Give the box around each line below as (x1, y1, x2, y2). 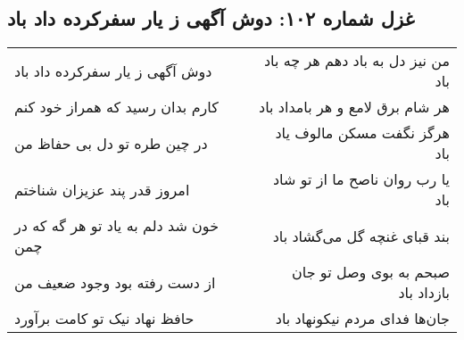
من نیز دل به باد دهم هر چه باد (263, 50, 450, 71)
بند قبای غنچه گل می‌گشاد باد (272, 225, 450, 246)
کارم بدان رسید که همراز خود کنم (14, 96, 219, 118)
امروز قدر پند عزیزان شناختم (14, 178, 190, 200)
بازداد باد (398, 282, 450, 303)
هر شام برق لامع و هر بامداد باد (259, 96, 450, 118)
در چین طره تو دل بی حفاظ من (14, 132, 208, 153)
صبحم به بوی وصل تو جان (292, 261, 450, 283)
